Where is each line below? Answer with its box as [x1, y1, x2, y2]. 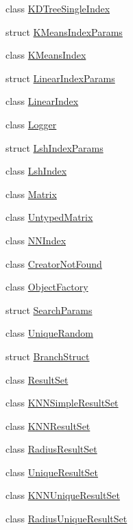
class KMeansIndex [5, 48, 86, 62]
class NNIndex [5, 233, 66, 247]
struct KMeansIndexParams [5, 24, 123, 39]
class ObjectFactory [5, 279, 88, 294]
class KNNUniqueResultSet [5, 488, 120, 502]
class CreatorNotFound [5, 256, 102, 271]
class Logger [5, 117, 57, 131]
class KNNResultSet [5, 418, 90, 433]
